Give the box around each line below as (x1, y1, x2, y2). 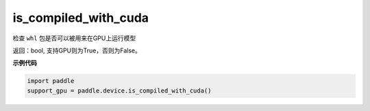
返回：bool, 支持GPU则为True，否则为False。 (12, 46, 142, 54)
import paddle (27, 77, 75, 85)
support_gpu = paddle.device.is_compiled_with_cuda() (27, 86, 212, 95)
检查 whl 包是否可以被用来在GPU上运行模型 (12, 34, 136, 42)
